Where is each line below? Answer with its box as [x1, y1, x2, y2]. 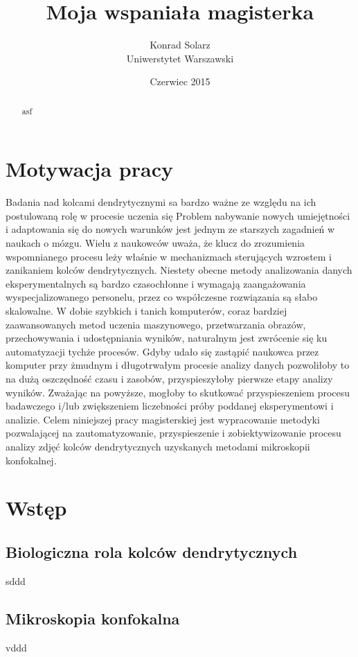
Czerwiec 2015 [150, 74, 211, 89]
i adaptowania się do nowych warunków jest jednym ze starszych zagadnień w [6, 222, 335, 236]
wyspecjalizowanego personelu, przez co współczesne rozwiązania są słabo [6, 290, 318, 304]
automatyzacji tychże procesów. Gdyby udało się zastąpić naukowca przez [6, 344, 319, 358]
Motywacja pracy [6, 155, 173, 183]
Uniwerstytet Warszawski [126, 51, 234, 65]
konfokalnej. [6, 453, 57, 467]
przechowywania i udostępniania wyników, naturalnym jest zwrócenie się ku [6, 331, 328, 345]
